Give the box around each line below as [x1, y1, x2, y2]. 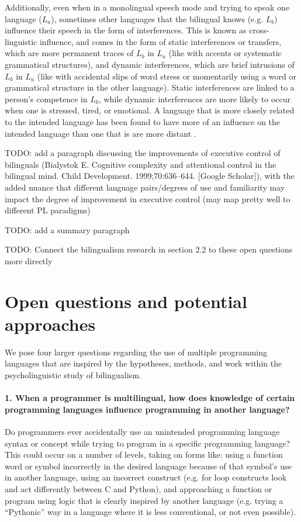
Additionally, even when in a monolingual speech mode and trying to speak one [5, 1, 290, 13]
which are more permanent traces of [5, 47, 134, 59]
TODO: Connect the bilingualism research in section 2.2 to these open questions [5, 243, 293, 255]
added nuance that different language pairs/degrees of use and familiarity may [5, 181, 285, 193]
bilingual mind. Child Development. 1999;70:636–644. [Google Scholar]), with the [5, 170, 295, 182]
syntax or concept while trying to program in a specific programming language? [5, 437, 290, 449]
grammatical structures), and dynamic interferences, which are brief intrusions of [5, 58, 295, 70]
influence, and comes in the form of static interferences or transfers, [39, 35, 282, 47]
